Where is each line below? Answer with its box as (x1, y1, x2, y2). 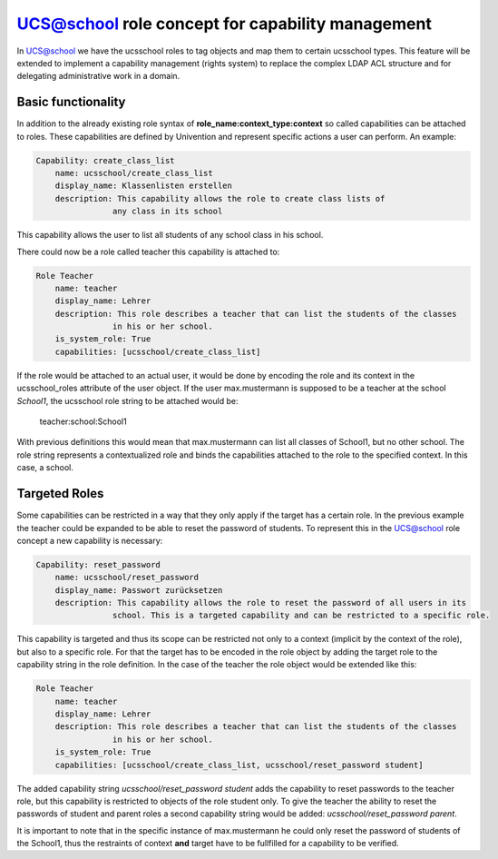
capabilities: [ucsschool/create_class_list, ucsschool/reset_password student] (54, 759, 424, 770)
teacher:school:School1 (39, 416, 127, 427)
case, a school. (16, 462, 74, 473)
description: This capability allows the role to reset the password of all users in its (54, 597, 467, 608)
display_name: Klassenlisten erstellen (54, 181, 233, 191)
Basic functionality (16, 94, 126, 110)
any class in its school (112, 206, 223, 217)
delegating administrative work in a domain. (16, 71, 181, 82)
